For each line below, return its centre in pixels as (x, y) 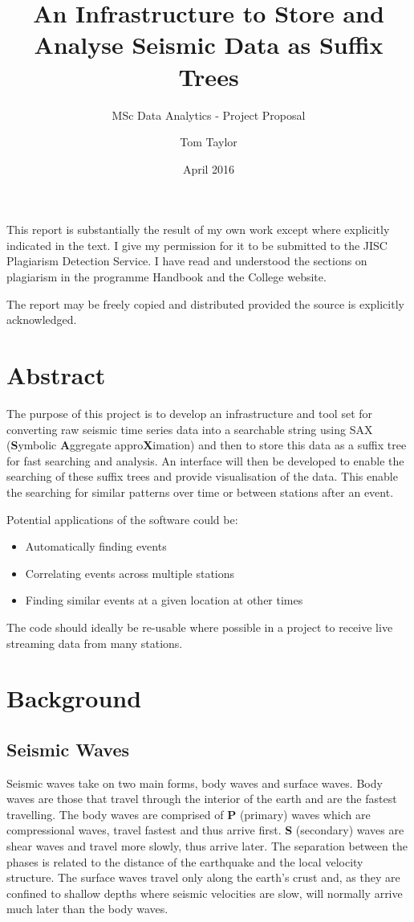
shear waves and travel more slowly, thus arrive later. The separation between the (207, 846)
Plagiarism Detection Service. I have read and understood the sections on (187, 261)
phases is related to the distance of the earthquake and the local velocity (185, 861)
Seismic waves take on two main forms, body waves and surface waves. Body (195, 783)
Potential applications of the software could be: (122, 519)
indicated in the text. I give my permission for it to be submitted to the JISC (197, 245)
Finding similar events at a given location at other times (164, 600)
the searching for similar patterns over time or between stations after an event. (200, 492)
